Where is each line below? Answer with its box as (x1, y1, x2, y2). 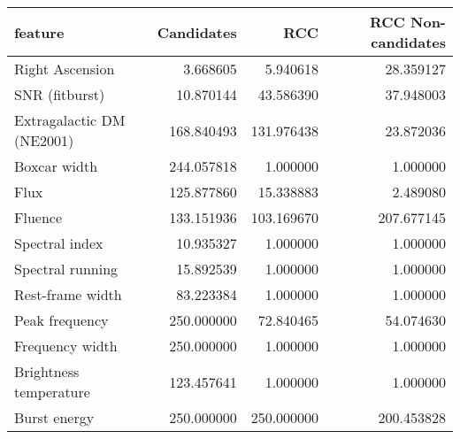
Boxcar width (14, 156, 98, 176)
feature (14, 21, 65, 42)
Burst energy (14, 407, 95, 427)
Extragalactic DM (14, 110, 126, 130)
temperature (14, 381, 90, 402)
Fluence (14, 207, 63, 227)
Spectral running (14, 258, 119, 279)
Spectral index (14, 233, 103, 253)
